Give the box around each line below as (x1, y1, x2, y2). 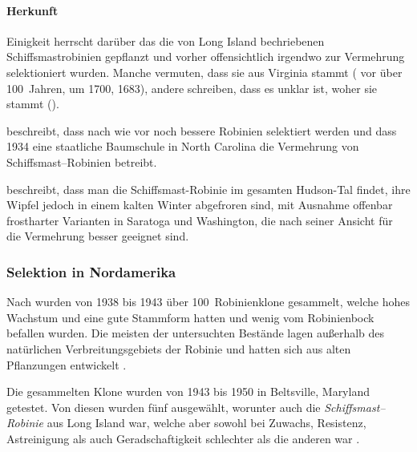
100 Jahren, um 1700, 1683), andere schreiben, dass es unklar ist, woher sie (6, 79, 378, 96)
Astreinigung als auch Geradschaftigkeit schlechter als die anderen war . (6, 430, 360, 446)
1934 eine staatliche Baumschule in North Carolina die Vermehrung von (6, 138, 359, 155)
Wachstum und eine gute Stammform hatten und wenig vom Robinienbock (6, 309, 374, 325)
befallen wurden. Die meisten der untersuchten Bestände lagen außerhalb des (6, 325, 385, 341)
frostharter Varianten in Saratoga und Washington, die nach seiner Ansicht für (6, 212, 393, 228)
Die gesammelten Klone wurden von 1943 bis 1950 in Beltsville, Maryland (6, 383, 370, 400)
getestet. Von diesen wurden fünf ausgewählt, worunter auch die (6, 398, 321, 415)
